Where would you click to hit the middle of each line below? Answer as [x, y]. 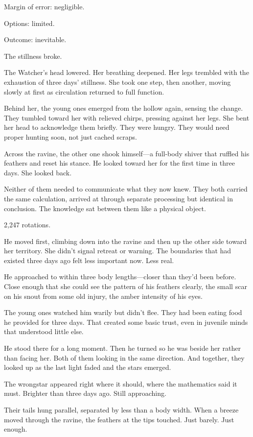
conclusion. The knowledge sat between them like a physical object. [105, 208]
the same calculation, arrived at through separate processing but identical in [118, 198]
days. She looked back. [38, 172]
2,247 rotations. [27, 225]
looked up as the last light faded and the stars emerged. [88, 367]
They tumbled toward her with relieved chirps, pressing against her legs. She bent [127, 117]
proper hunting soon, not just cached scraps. [70, 136]
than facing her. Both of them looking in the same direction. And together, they [124, 357]
